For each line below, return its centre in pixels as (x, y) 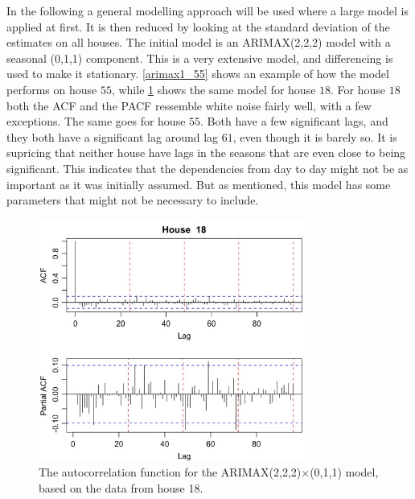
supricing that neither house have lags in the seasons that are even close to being (206, 153)
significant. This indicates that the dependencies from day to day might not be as (207, 168)
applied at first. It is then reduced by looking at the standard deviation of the (198, 26)
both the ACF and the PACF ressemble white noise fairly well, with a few (189, 105)
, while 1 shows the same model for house (214, 89)
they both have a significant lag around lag (113, 136)
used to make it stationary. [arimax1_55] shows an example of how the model (198, 74)
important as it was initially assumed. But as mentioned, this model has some (199, 184)
